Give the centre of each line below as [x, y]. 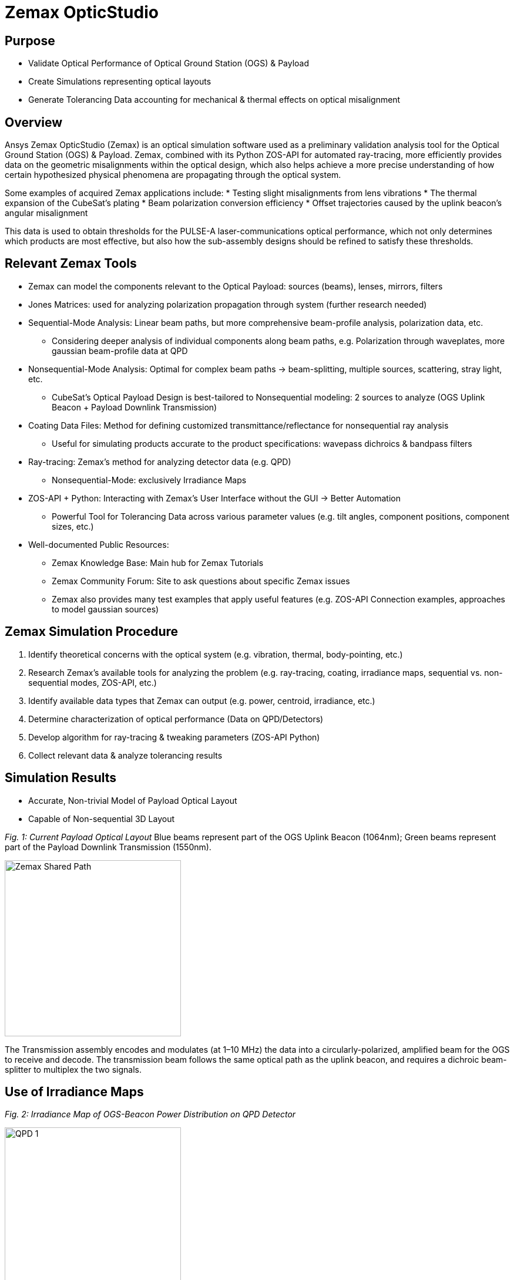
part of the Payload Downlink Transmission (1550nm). [108, 847]
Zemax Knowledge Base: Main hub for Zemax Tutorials [158, 562]
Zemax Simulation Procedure [92, 632]
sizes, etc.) [73, 526]
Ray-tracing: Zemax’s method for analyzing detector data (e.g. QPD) [160, 462]
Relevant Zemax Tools [71, 264]
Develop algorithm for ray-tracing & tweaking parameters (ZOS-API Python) [174, 737]
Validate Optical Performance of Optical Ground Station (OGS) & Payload [169, 63]
